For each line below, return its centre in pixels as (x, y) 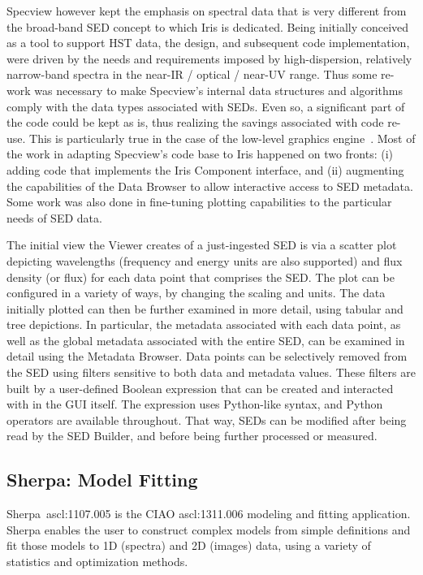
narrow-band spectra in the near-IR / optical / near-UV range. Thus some (192, 74)
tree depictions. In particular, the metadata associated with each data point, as (204, 324)
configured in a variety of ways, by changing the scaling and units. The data (196, 293)
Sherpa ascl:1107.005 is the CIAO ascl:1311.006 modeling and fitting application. (209, 514)
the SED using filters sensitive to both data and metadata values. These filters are (211, 372)
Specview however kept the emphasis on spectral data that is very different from (207, 11)
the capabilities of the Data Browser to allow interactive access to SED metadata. (210, 186)
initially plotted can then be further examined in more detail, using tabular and (205, 308)
